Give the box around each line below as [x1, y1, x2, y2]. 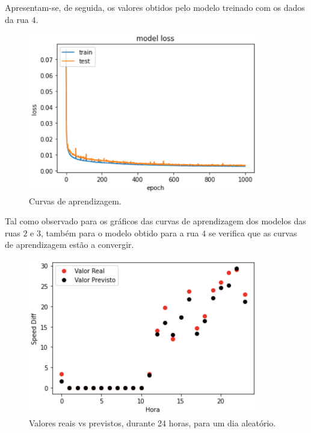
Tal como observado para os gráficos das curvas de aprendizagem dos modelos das [5, 215, 306, 227]
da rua [5, 13, 29, 25]
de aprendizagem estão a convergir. [5, 238, 134, 251]
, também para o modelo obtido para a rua [41, 226, 199, 239]
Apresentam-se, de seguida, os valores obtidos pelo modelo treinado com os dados [5, 1, 305, 13]
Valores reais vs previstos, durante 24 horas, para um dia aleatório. [29, 416, 276, 429]
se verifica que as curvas [208, 226, 297, 239]
